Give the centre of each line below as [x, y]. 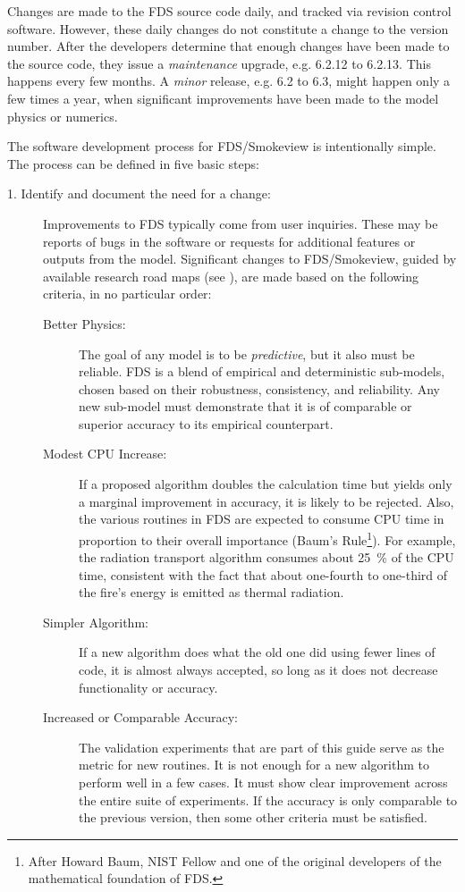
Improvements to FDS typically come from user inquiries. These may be [241, 223]
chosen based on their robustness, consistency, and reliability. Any [259, 388]
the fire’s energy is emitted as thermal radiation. [211, 592]
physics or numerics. [63, 116]
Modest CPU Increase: [105, 454]
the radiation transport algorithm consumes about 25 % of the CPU [266, 557]
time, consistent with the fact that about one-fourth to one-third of [263, 574]
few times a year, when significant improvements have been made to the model [223, 98]
